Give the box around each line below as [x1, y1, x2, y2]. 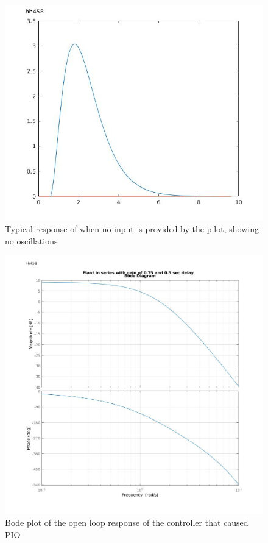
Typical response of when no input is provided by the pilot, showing [5, 222, 259, 235]
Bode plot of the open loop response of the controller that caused [5, 516, 249, 529]
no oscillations [5, 234, 58, 247]
